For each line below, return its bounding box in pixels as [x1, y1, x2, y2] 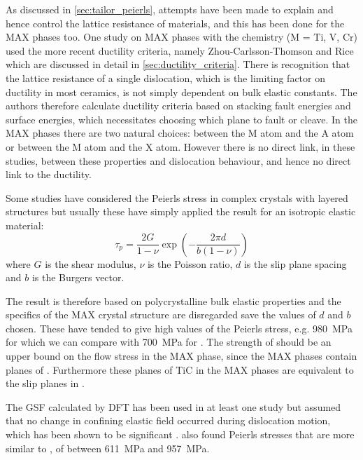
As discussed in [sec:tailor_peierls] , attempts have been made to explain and [6, 2, 334, 16]
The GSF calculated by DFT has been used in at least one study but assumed [6, 399, 341, 414]
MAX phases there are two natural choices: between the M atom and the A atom [6, 126, 354, 140]
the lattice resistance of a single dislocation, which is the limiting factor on [6, 70, 326, 85]
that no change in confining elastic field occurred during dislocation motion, [6, 413, 331, 428]
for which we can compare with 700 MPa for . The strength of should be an [6, 334, 332, 349]
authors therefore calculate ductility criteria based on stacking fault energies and [6, 98, 351, 113]
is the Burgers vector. [31, 270, 124, 285]
